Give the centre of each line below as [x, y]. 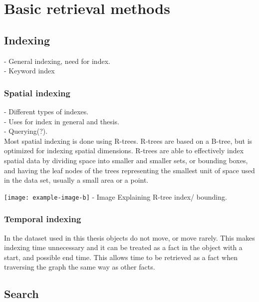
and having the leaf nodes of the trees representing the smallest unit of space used [129, 170]
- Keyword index [29, 71]
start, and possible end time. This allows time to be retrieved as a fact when [121, 257]
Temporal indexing [43, 219]
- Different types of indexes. [46, 111]
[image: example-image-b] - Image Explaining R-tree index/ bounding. [116, 196]
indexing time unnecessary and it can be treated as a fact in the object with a [123, 247]
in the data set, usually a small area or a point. [76, 180]
